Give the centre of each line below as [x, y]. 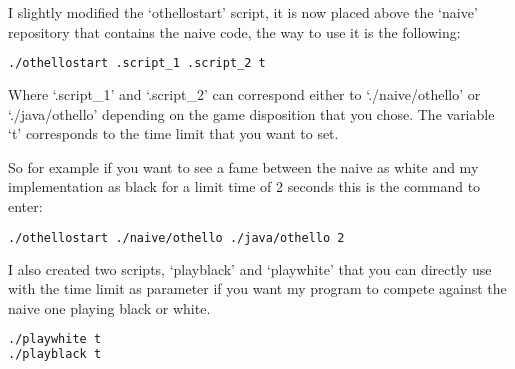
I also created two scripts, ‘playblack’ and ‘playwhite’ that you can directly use [250, 268]
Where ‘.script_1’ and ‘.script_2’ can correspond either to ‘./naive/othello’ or [244, 94]
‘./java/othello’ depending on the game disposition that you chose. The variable [251, 113]
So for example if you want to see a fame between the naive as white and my [243, 166]
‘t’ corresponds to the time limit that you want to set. [173, 133]
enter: [25, 206]
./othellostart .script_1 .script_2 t [137, 63]
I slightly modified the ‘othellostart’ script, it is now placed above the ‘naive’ [243, 12]
